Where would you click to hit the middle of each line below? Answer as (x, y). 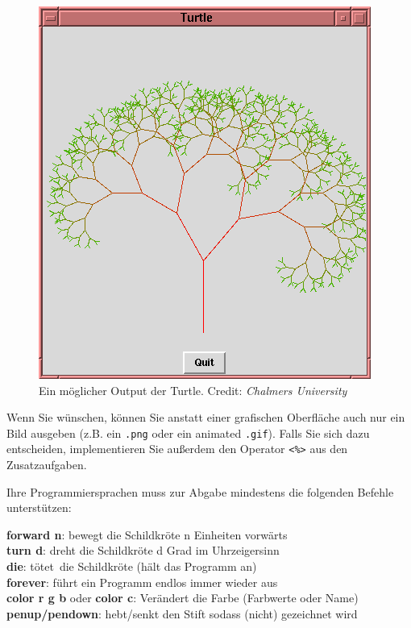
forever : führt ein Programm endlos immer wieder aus (142, 582)
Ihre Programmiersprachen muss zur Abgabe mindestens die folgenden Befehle (200, 491)
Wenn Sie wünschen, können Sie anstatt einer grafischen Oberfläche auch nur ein (206, 417)
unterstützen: (39, 507)
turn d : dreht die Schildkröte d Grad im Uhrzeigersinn (143, 550)
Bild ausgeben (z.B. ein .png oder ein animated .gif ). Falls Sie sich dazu (188, 433)
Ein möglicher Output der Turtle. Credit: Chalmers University (193, 390)
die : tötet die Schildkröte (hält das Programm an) (132, 566)
